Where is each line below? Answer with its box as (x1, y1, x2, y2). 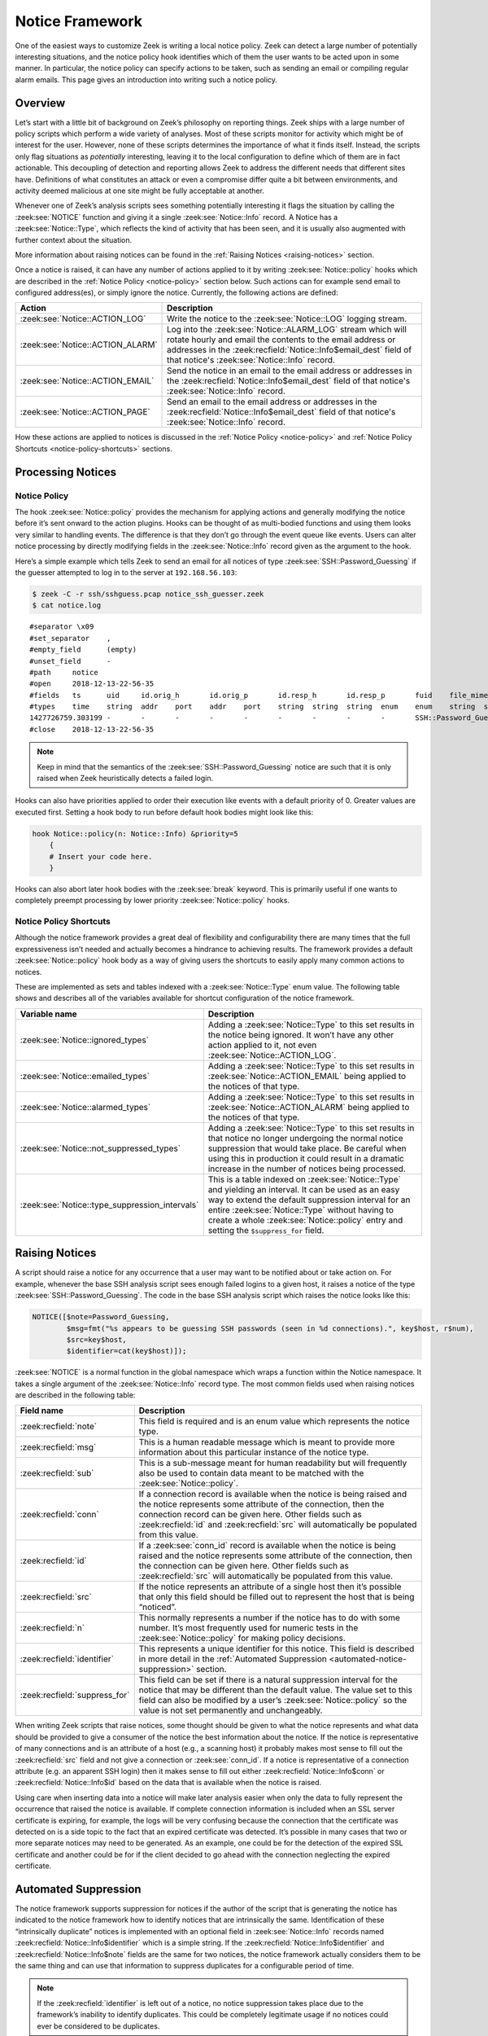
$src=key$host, (66, 1335, 128, 1344)
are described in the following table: (15, 1390, 136, 1400)
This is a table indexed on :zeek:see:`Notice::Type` (207, 1174, 402, 1185)
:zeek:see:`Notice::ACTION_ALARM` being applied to (207, 1101, 410, 1112)
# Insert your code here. (49, 852, 153, 861)
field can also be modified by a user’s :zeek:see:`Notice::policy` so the (138, 1695, 407, 1706)
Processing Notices (15, 465, 117, 479)
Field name (20, 1405, 64, 1416)
